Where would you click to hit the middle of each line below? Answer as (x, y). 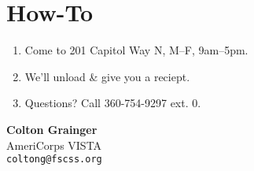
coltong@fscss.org (54, 160)
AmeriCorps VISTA (54, 145)
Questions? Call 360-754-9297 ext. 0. (113, 103)
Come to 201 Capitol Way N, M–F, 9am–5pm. (136, 50)
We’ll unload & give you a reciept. (107, 76)
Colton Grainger (52, 129)
